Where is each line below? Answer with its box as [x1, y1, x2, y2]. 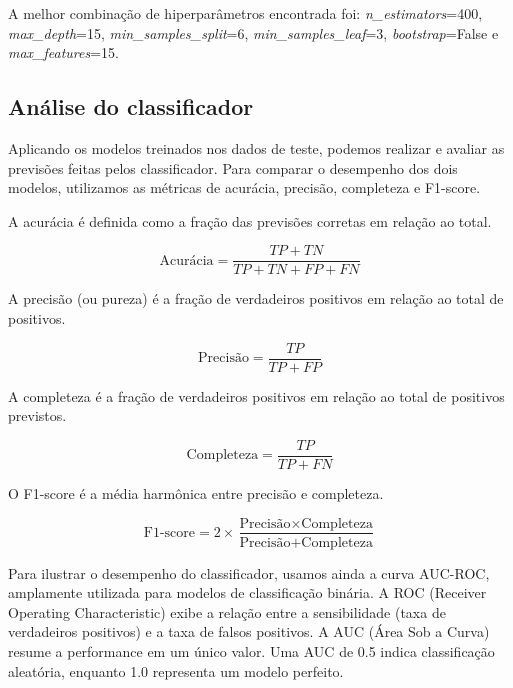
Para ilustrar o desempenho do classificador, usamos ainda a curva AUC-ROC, [8, 562, 490, 583]
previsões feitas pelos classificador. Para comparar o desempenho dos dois [8, 157, 458, 178]
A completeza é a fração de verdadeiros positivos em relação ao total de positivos [8, 385, 505, 406]
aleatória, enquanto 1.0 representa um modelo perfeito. [8, 660, 344, 681]
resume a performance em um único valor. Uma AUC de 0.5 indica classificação [8, 640, 495, 661]
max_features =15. [8, 42, 120, 63]
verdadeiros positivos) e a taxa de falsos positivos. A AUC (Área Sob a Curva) [8, 621, 490, 642]
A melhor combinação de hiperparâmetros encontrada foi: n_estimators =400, [8, 3, 483, 23]
